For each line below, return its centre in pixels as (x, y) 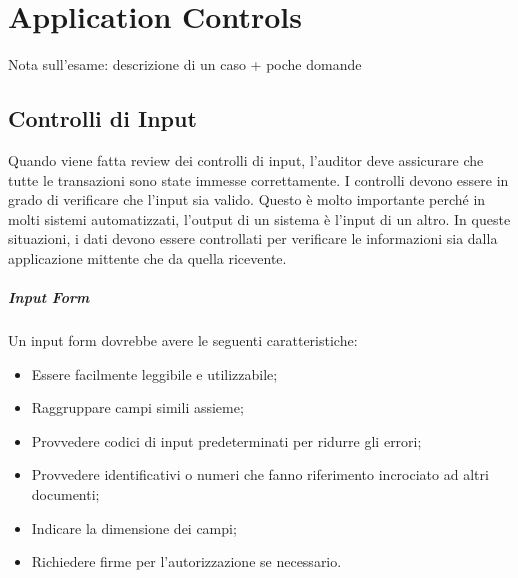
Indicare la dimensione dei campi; (134, 527)
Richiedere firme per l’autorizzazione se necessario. (186, 561)
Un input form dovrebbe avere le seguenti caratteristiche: (183, 340)
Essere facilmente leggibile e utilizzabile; (154, 373)
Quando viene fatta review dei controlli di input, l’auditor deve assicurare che (246, 159)
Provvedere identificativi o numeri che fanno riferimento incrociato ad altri (260, 474)
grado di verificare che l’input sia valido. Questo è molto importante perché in (247, 199)
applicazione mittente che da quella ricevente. (147, 257)
